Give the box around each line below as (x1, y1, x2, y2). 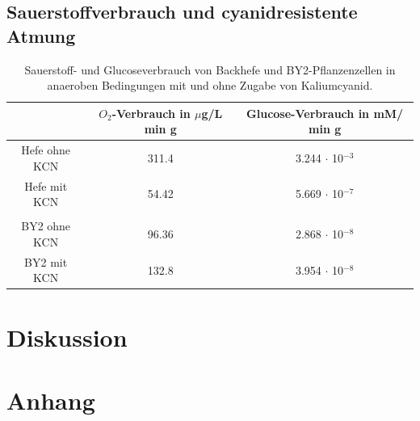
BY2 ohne (21, 217, 71, 234)
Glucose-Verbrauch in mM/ (246, 104, 404, 121)
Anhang (6, 384, 95, 417)
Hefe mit (24, 177, 68, 194)
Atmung (6, 23, 76, 48)
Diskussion (6, 320, 128, 353)
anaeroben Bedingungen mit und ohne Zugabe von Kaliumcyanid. (47, 77, 373, 94)
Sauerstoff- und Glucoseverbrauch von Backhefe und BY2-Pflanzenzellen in (24, 61, 396, 78)
